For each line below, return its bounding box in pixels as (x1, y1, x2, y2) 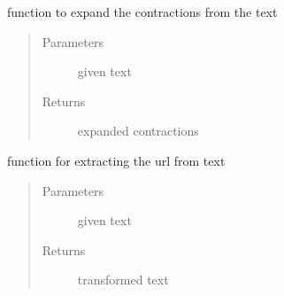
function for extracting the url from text (7, 151, 226, 169)
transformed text (77, 270, 169, 289)
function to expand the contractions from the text (7, 3, 278, 20)
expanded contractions (77, 121, 199, 140)
